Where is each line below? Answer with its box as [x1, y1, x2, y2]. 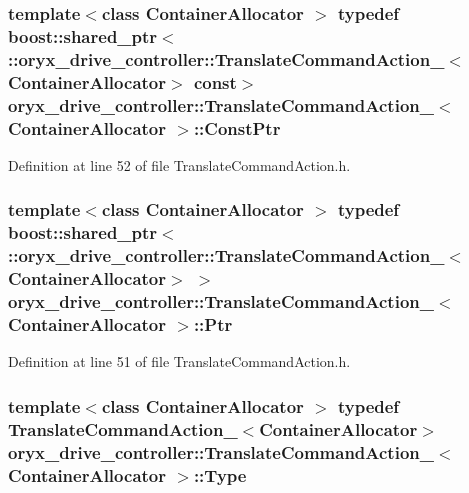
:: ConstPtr [193, 115, 281, 140]
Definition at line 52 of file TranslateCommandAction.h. [8, 154, 351, 175]
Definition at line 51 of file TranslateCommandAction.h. [8, 351, 351, 372]
